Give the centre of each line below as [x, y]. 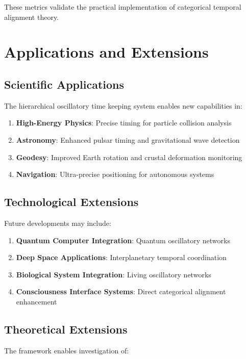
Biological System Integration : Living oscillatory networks [114, 274]
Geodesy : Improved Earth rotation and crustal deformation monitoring [129, 157]
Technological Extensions [71, 202]
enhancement [36, 301]
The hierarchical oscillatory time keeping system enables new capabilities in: [123, 105]
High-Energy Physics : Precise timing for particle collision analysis [124, 123]
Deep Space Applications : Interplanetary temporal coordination [121, 257]
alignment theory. [32, 17]
